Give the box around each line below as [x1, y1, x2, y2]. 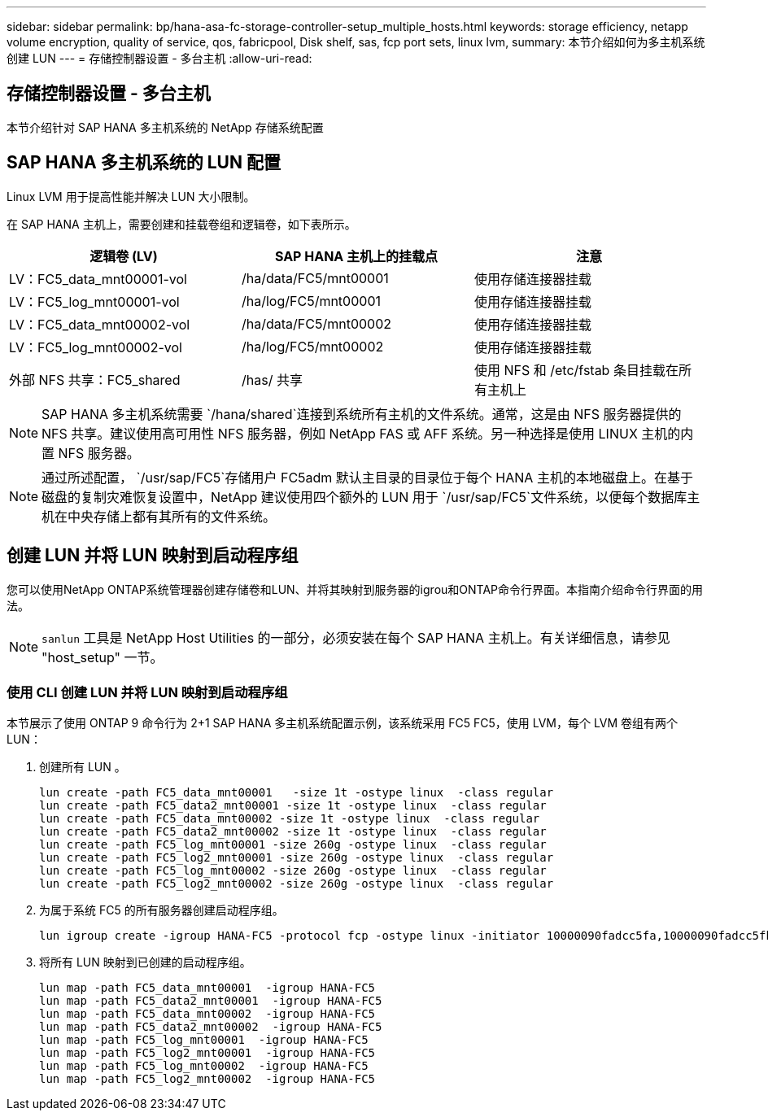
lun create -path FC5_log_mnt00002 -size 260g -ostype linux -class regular [39, 864, 547, 878]
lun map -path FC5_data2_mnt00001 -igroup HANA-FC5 [39, 994, 382, 1008]
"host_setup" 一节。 [41, 648, 164, 665]
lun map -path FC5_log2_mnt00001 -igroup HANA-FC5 [39, 1046, 376, 1060]
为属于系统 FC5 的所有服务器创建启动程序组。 [39, 903, 284, 918]
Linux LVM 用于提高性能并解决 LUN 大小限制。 [7, 189, 255, 203]
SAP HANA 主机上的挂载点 [274, 247, 439, 264]
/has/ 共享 [241, 371, 303, 388]
